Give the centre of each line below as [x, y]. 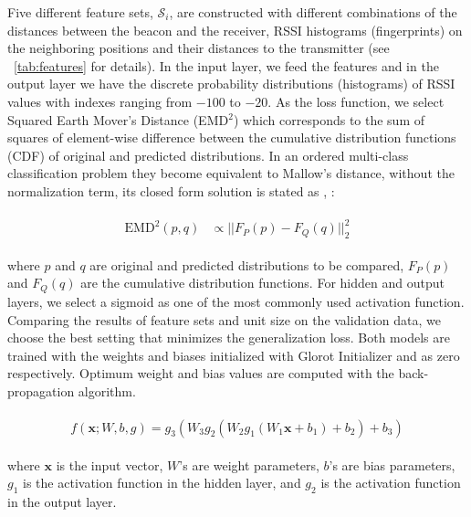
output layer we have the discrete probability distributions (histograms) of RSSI [231, 84]
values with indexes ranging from [100, 101]
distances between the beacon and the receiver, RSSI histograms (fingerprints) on [235, 30]
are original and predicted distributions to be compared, [247, 264]
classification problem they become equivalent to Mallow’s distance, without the [231, 173]
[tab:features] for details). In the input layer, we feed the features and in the [226, 65]
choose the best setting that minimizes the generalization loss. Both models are [229, 338]
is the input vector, [110, 464]
